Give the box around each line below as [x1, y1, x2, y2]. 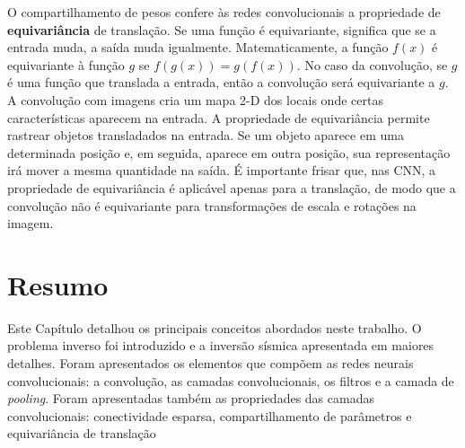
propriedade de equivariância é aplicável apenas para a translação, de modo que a [7, 178, 456, 197]
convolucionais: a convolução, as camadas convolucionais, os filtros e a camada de [7, 371, 454, 390]
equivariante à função [7, 55, 125, 74]
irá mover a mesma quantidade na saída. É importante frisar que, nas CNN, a [7, 161, 436, 180]
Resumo [7, 266, 109, 303]
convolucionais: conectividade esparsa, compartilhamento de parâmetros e [7, 406, 412, 425]
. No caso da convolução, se [296, 55, 448, 74]
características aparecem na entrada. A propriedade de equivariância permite [7, 108, 430, 127]
